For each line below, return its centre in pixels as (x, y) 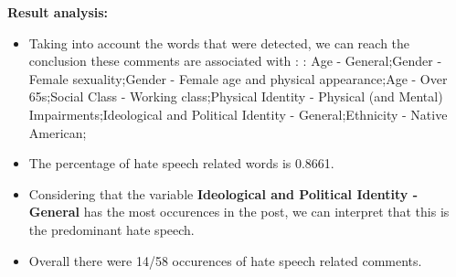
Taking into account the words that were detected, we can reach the (219, 43)
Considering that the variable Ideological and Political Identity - (223, 193)
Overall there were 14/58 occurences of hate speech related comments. (225, 260)
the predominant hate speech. (111, 229)
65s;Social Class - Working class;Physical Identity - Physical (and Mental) (236, 96)
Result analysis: (58, 12)
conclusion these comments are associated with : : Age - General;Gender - (235, 61)
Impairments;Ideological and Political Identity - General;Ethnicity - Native (238, 114)
